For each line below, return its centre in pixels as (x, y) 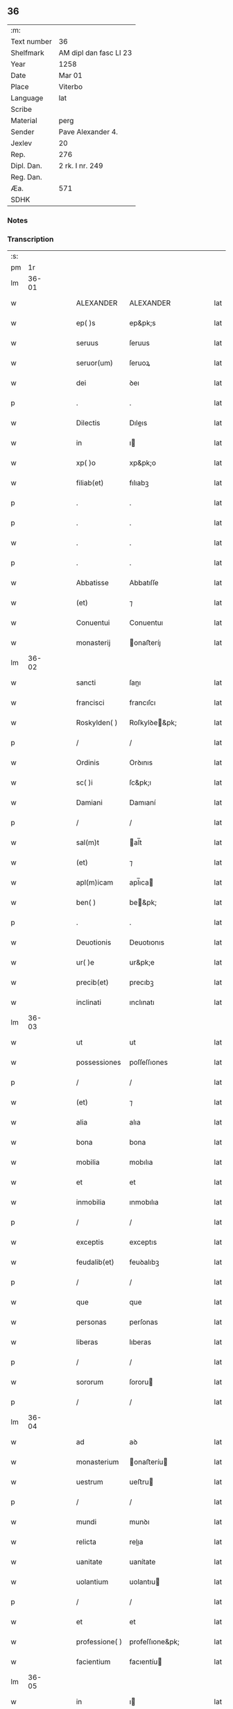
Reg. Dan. (27, 177)
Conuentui (93, 623)
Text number (31, 41)
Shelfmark (27, 53)
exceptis (90, 1242)
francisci (90, 703)
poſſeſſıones (149, 1063)
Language (27, 98)
